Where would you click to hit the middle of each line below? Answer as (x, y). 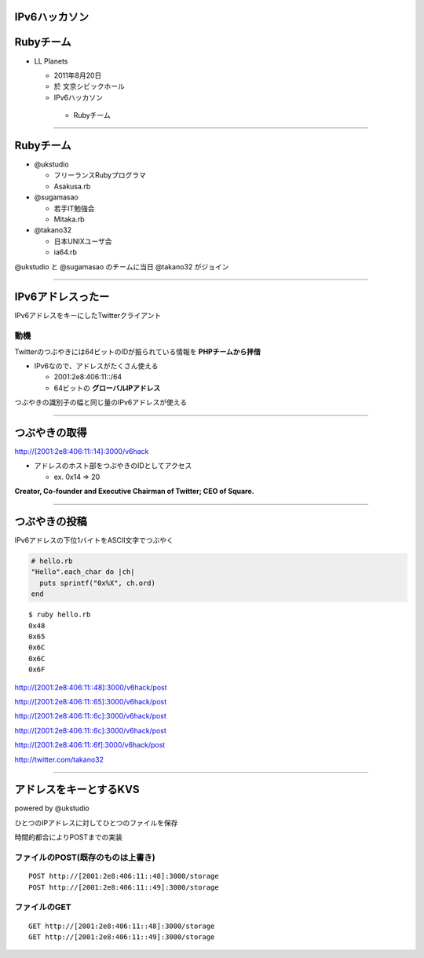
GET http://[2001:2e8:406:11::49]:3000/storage (122, 937)
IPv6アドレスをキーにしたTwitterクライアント (88, 316)
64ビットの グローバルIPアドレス (107, 388)
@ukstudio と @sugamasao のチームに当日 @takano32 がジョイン (122, 266)
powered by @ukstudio (52, 808)
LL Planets (51, 61)
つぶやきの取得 (51, 432)
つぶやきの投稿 (51, 522)
